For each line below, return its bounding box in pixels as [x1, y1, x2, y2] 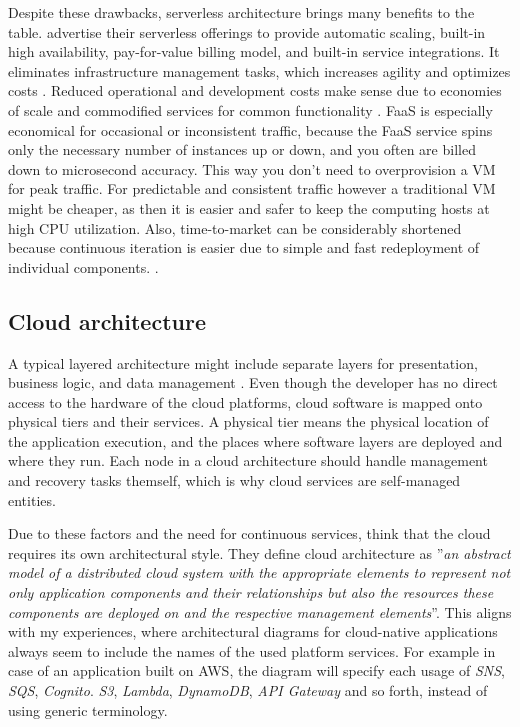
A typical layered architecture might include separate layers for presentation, [8, 352, 478, 373]
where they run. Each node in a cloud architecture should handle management [8, 450, 488, 471]
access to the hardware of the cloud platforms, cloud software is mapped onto [8, 391, 483, 412]
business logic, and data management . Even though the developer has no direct [8, 372, 498, 393]
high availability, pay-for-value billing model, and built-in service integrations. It [8, 41, 500, 62]
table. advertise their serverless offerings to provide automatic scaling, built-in [8, 21, 486, 42]
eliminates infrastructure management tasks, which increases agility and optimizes [8, 60, 511, 81]
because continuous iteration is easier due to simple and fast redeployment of [8, 237, 480, 258]
